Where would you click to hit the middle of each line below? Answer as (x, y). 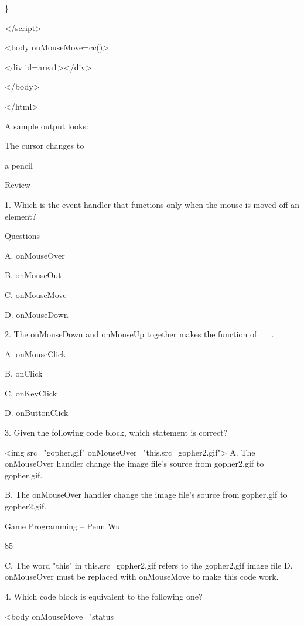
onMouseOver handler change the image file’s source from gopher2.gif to (134, 463)
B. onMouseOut (33, 275)
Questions (23, 236)
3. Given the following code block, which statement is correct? (116, 432)
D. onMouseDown (37, 314)
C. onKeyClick (31, 393)
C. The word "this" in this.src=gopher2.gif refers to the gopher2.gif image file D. (149, 565)
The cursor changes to (45, 146)
